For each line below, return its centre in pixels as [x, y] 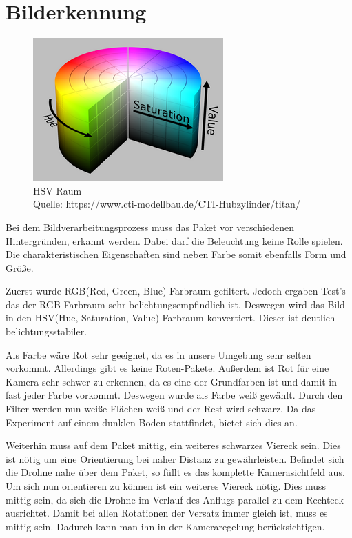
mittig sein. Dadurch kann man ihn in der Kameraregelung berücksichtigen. [165, 526]
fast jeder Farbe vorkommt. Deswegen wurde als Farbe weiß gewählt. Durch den [174, 395]
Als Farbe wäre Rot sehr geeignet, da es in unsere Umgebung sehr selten [158, 354]
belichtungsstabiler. [46, 331]
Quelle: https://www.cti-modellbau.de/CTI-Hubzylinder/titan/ [167, 204]
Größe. [20, 267]
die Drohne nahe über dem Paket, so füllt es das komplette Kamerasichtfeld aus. [175, 472]
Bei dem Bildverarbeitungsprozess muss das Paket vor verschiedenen [150, 227]
